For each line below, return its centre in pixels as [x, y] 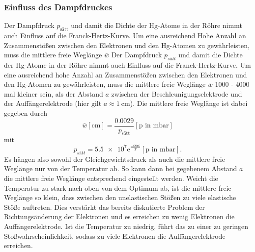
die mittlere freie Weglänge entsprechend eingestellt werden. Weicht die [111, 178]
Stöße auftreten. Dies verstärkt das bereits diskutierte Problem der [104, 207]
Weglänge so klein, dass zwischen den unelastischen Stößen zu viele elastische [120, 197]
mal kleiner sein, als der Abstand [54, 93]
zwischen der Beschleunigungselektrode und [177, 93]
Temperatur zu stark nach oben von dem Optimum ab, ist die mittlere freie [118, 188]
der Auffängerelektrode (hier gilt [53, 103]
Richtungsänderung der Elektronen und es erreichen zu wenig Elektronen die [119, 216]
